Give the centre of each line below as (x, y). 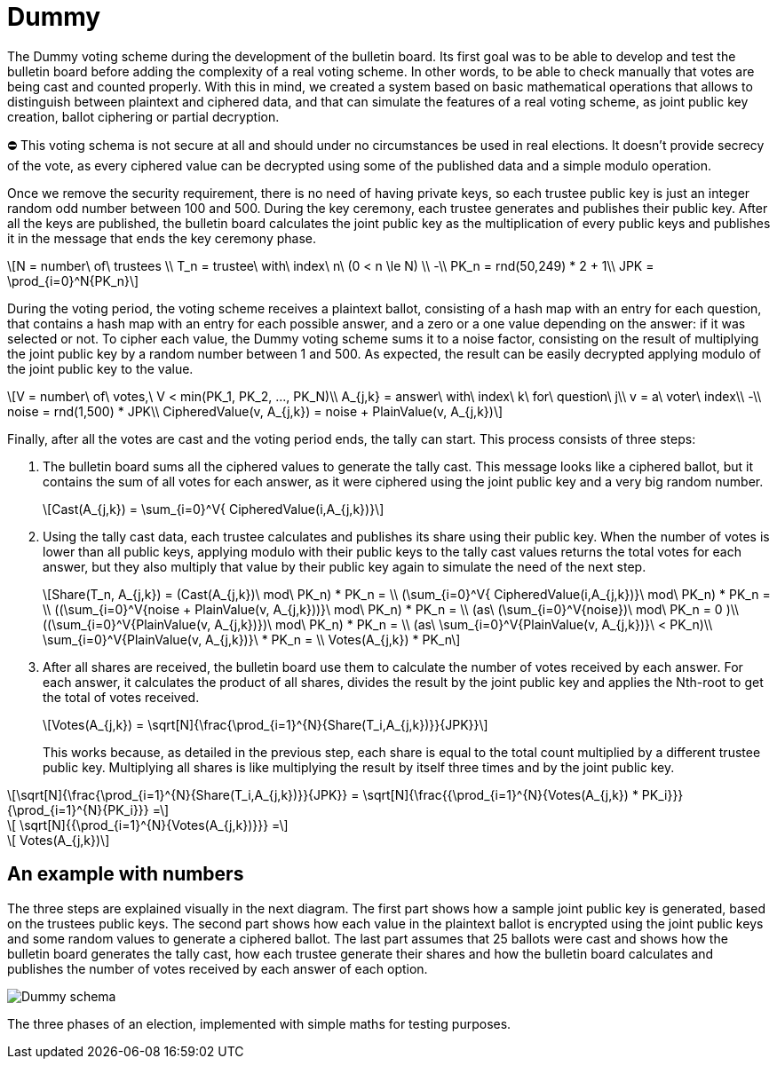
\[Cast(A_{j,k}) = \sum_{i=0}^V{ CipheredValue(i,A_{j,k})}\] (214, 509)
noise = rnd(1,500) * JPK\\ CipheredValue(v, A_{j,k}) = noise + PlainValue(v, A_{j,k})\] (255, 411)
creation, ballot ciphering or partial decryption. (143, 116)
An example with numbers (126, 874)
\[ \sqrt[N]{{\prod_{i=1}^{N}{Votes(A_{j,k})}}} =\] (148, 825)
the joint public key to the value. (100, 368)
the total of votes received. (121, 697)
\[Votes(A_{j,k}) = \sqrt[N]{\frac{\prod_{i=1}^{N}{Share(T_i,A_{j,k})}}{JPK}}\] (266, 724)
